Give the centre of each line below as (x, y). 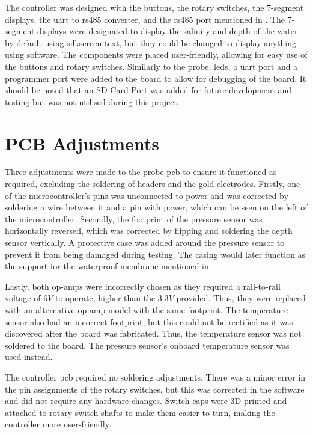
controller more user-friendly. (58, 424)
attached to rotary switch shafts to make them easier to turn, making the (140, 412)
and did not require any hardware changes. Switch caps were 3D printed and (146, 401)
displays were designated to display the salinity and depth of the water (168, 31)
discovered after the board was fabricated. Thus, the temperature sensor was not (153, 333)
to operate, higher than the (105, 298)
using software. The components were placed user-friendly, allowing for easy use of (156, 54)
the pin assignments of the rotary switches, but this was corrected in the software (155, 389)
